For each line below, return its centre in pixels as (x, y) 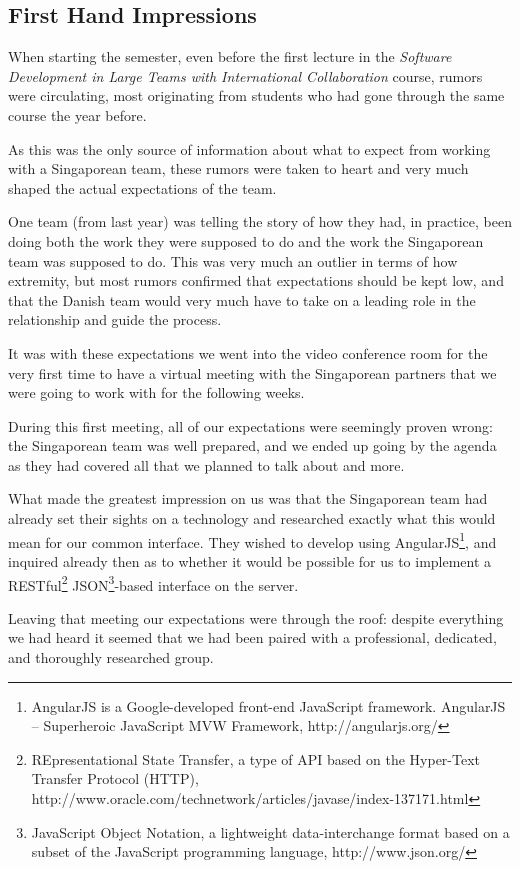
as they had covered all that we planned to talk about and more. (206, 464)
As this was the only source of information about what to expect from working (249, 148)
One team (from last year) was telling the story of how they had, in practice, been (260, 221)
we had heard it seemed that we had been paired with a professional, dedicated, (252, 637)
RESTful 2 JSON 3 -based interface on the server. (153, 583)
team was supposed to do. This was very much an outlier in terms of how (233, 260)
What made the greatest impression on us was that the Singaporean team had (248, 498)
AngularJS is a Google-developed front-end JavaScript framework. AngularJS (268, 705)
